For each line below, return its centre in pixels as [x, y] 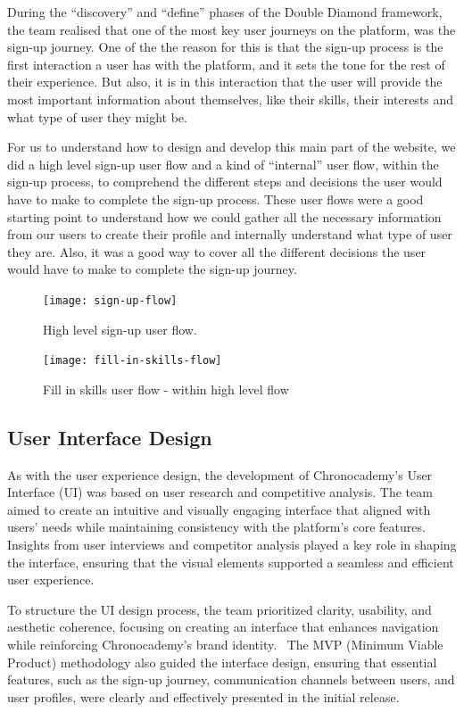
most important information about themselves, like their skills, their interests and [231, 99]
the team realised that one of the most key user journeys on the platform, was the [232, 29]
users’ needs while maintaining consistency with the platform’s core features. [216, 527]
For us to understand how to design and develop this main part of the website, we [232, 147]
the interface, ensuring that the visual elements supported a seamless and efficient [231, 562]
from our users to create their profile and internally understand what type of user [230, 234]
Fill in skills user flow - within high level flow [166, 389]
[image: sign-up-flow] [110, 300]
